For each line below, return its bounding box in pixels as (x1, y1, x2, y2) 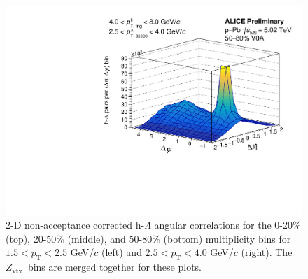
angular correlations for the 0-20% (154, 217, 301, 232)
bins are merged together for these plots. (27, 259, 202, 274)
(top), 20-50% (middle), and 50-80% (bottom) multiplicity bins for (6, 231, 291, 245)
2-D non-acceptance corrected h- (6, 217, 145, 232)
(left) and (101, 245, 142, 259)
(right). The (241, 245, 293, 259)
